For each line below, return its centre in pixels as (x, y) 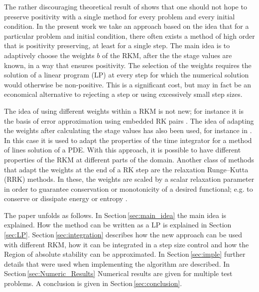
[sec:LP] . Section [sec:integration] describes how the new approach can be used (123, 235)
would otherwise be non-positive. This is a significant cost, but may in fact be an (128, 84)
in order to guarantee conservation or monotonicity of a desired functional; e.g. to (129, 188)
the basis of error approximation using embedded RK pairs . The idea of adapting (129, 120)
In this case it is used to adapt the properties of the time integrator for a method (128, 140)
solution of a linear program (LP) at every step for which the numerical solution (127, 75)
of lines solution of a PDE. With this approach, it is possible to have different (123, 150)
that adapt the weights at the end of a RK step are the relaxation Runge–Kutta (126, 169)
